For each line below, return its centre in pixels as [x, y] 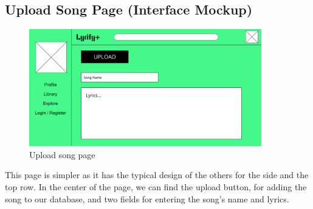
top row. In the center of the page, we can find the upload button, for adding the [156, 187]
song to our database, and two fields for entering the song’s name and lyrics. [147, 198]
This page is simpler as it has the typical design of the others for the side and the [157, 175]
